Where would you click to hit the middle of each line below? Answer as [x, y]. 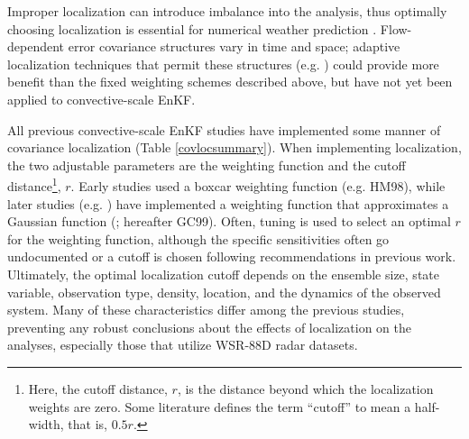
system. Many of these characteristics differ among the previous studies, [206, 310]
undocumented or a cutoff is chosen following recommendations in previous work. [232, 256]
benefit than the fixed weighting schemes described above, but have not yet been [230, 82]
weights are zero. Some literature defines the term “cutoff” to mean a [220, 406]
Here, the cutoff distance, [98, 388]
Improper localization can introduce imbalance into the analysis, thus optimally [227, 11]
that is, [88, 424]
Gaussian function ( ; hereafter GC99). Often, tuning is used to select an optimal [229, 221]
